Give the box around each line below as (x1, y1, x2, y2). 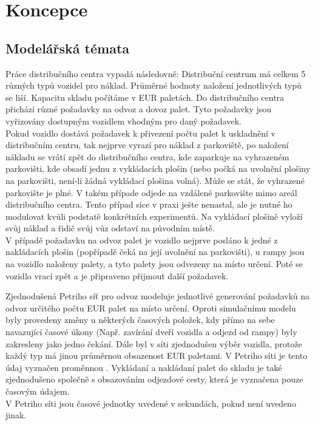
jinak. (5, 409, 27, 421)
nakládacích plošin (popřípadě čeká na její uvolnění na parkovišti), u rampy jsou (5, 245, 305, 258)
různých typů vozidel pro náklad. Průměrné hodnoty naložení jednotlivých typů (5, 79, 302, 92)
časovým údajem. (5, 385, 70, 398)
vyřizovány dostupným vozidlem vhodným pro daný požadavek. (5, 114, 242, 127)
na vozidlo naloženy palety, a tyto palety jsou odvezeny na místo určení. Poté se (5, 257, 303, 270)
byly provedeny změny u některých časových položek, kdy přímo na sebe (5, 313, 275, 326)
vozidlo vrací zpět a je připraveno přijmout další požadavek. (5, 269, 229, 282)
